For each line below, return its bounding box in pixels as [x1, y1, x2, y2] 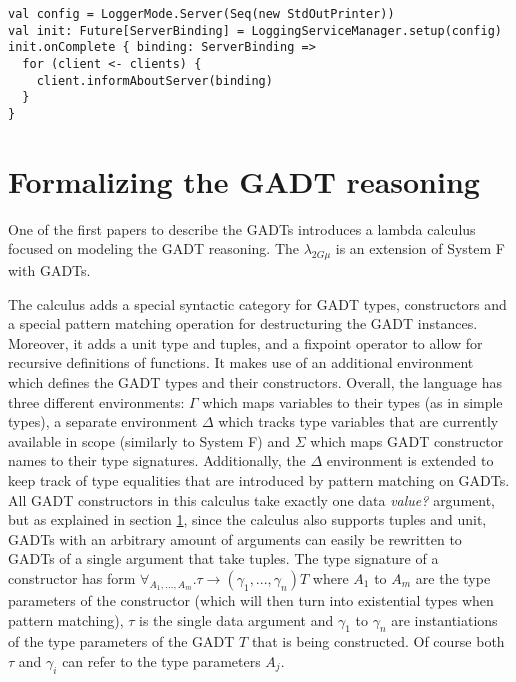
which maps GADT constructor [310, 430, 504, 451]
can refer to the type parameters [62, 651, 261, 671]
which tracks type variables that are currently [218, 411, 499, 432]
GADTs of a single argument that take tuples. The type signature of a [8, 548, 439, 569]
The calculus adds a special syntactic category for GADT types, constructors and [8, 293, 507, 314]
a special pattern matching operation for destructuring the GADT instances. [8, 313, 478, 334]
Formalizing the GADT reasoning [8, 160, 480, 201]
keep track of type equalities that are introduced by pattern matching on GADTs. [8, 470, 510, 491]
